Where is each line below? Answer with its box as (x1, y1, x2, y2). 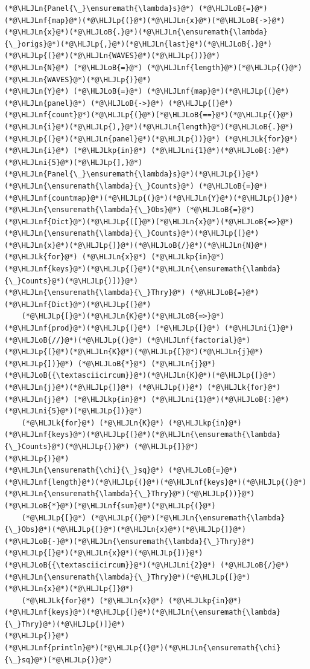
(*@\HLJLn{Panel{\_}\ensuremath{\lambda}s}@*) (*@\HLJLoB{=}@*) (4, 4, 268, 13)
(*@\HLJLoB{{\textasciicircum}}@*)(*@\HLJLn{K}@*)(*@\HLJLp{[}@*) (4, 371, 277, 380)
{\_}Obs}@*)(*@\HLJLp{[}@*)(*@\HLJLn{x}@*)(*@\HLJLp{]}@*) (4, 525, 246, 534)
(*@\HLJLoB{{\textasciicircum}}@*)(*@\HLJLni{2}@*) (4, 560, 216, 569)
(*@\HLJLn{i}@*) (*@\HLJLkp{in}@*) (4, 146, 147, 155)
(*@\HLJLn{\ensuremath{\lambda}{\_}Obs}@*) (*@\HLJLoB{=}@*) (4, 205, 255, 215)
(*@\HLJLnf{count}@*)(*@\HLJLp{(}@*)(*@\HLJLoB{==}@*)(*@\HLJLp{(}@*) (4, 111, 294, 120)
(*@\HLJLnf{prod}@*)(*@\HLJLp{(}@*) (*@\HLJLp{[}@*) (4, 324, 220, 333)
